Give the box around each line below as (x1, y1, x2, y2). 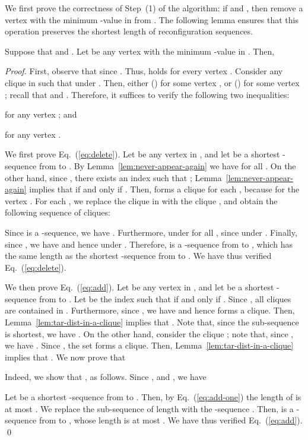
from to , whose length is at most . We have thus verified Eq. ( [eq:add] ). (39, 414, 303, 426)
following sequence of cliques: (5, 206, 110, 219)
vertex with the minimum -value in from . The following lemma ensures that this (5, 13, 299, 26)
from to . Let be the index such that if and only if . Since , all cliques (39, 292, 291, 305)
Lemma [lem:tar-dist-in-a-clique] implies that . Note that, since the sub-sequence (5, 316, 299, 328)
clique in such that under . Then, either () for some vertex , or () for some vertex (5, 76, 300, 88)
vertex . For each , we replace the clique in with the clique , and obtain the (5, 194, 278, 207)
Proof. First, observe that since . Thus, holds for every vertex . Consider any (5, 65, 283, 77)
